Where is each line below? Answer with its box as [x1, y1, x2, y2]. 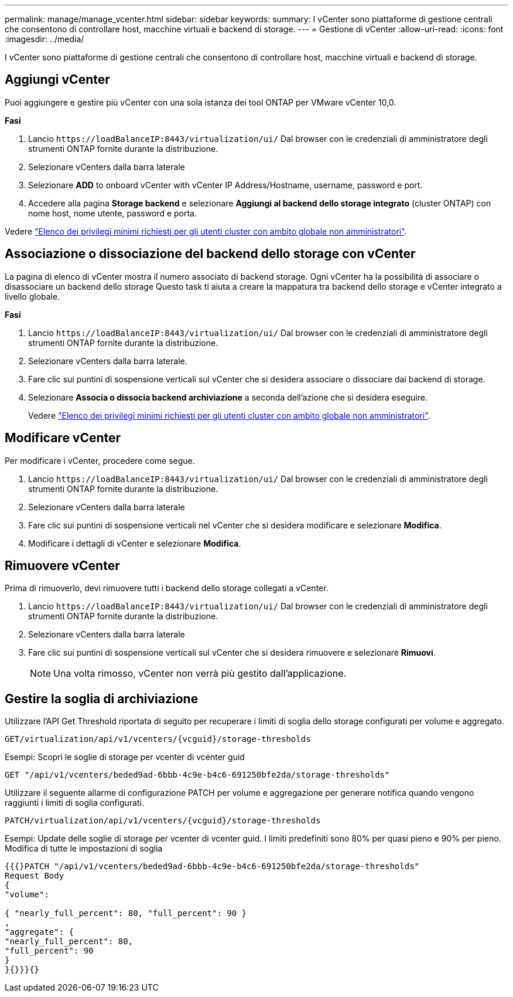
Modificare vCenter [5, 430, 121, 446]
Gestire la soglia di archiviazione [5, 691, 199, 706]
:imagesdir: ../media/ [5, 34, 84, 44]
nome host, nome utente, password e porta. [28, 208, 197, 218]
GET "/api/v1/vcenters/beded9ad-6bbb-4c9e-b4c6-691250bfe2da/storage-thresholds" [5, 770, 390, 780]
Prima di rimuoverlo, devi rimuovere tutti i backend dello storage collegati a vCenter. [5, 583, 329, 594]
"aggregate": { [5, 927, 74, 937]
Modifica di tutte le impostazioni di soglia [5, 843, 163, 854]
